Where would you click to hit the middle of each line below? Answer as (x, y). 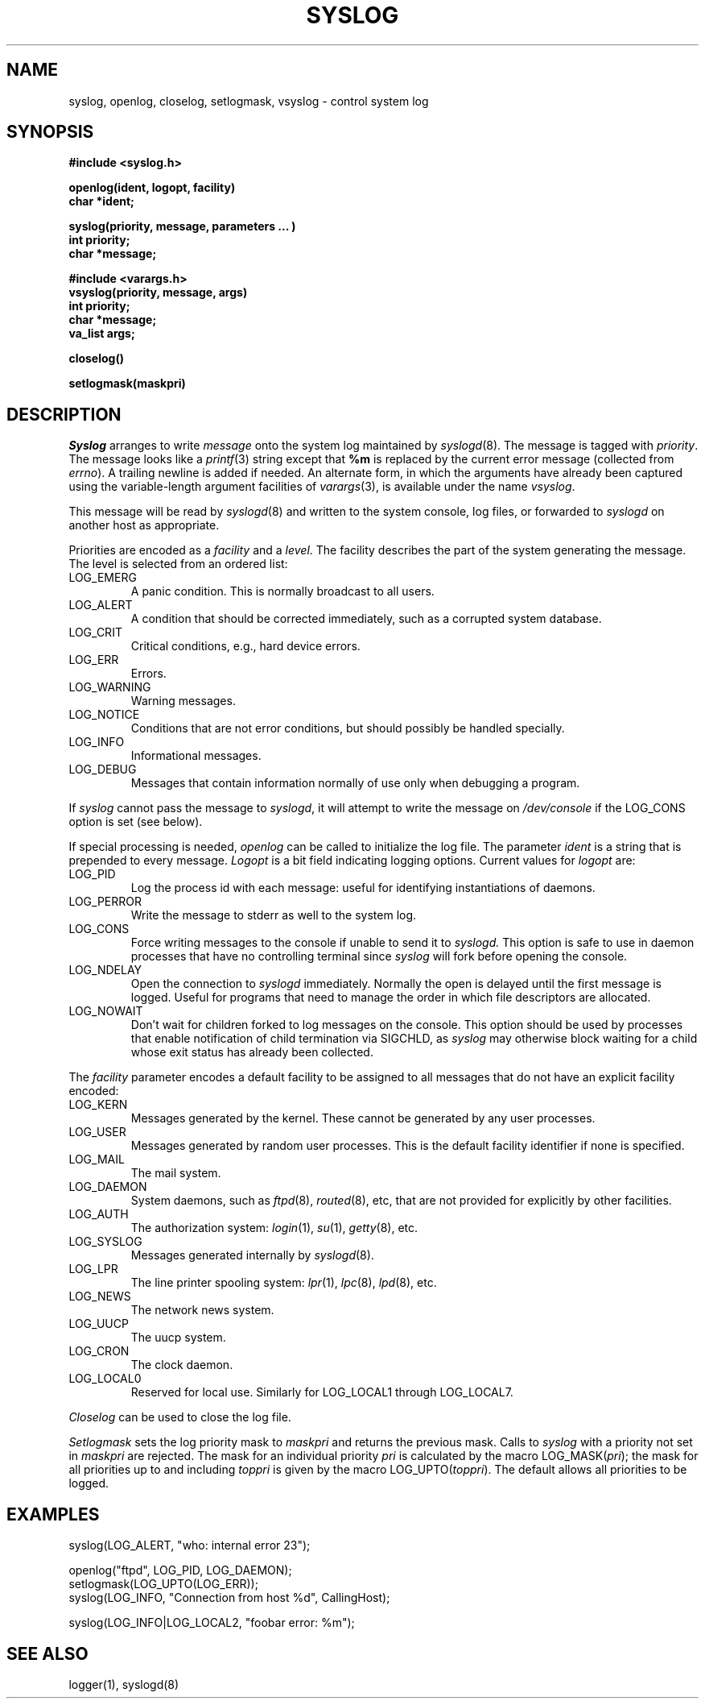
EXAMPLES (53, 1514)
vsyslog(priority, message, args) (158, 292)
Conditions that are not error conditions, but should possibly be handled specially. (348, 728)
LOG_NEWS (100, 1296)
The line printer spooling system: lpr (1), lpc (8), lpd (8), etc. (284, 1283)
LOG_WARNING (110, 687)
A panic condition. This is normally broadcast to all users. (282, 591)
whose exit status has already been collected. (252, 1052)
